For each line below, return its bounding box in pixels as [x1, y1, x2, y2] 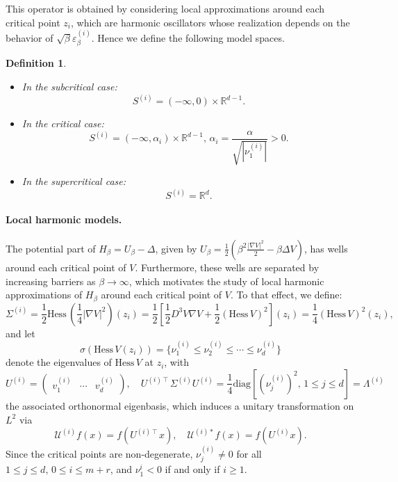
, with [164, 355, 190, 369]
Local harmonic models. [6, 211, 122, 226]
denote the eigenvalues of [6, 355, 112, 369]
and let [6, 326, 35, 340]
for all [236, 446, 262, 460]
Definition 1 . [6, 56, 67, 70]
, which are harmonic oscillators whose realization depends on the [70, 15, 350, 29]
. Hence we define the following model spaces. [91, 31, 285, 45]
